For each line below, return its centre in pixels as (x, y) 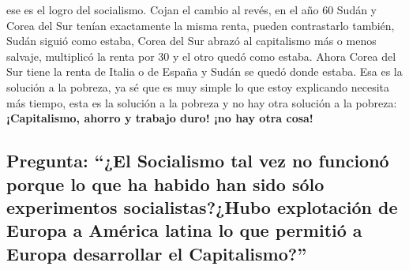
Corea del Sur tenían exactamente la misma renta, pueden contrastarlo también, (201, 25)
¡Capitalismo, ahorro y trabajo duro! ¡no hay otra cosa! (160, 118)
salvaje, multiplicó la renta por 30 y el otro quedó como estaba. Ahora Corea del (201, 56)
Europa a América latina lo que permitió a (184, 230)
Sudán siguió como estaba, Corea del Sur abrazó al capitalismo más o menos (191, 41)
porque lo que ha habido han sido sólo (165, 184)
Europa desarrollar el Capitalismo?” (157, 253)
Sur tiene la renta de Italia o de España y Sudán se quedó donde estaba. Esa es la (204, 71)
